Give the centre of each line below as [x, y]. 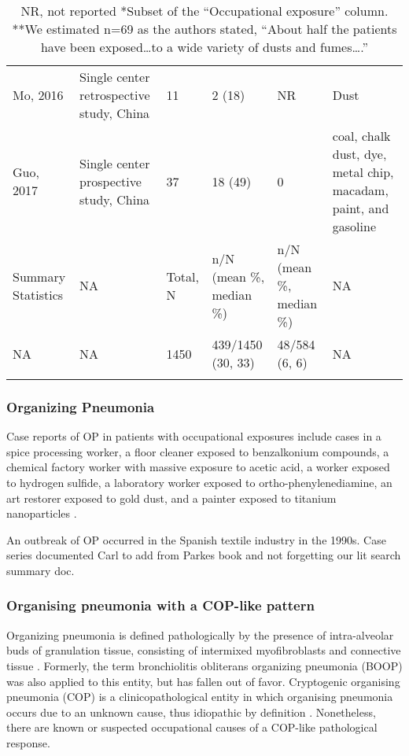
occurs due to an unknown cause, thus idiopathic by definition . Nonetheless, [191, 712]
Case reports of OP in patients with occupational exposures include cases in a [194, 436]
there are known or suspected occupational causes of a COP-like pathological [192, 727]
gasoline [354, 226]
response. [28, 742]
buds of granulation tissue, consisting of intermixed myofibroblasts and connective [204, 650]
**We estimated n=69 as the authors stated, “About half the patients [204, 29]
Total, [182, 276]
